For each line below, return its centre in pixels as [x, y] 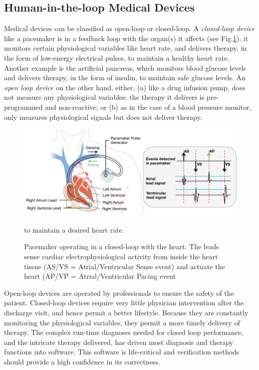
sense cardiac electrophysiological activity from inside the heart [121, 256]
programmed [24, 107]
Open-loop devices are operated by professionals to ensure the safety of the [119, 293]
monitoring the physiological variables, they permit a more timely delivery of [122, 322]
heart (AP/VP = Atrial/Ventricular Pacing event [100, 276]
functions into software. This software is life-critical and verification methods [122, 352]
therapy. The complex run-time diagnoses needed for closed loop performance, [124, 332]
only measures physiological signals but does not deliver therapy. [103, 117]
